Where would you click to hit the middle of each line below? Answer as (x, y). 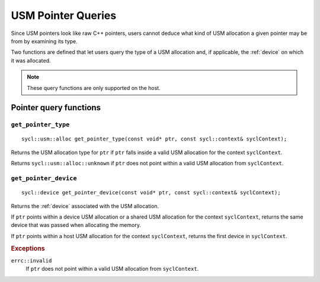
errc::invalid (31, 260)
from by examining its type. (44, 41)
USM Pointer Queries (64, 15)
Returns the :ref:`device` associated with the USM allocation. (85, 206)
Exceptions (28, 248)
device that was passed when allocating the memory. (76, 225)
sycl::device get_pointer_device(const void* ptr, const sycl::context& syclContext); (151, 193)
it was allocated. (31, 60)
